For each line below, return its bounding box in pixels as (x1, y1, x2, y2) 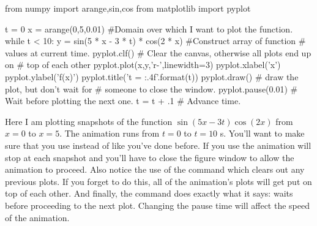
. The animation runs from (59, 127, 160, 140)
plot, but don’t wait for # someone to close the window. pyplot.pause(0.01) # (5, 82, 298, 95)
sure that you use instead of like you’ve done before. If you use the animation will (5, 138, 311, 151)
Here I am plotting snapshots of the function (5, 115, 173, 127)
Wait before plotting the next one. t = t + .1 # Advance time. (5, 94, 241, 107)
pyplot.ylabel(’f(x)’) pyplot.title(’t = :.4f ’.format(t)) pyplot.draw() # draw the (5, 70, 299, 83)
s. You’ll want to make (220, 127, 305, 140)
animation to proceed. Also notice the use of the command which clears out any (5, 163, 305, 176)
